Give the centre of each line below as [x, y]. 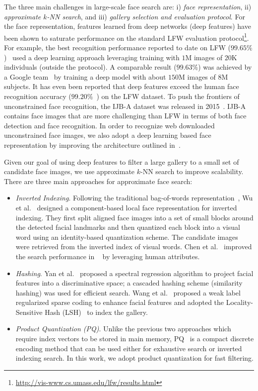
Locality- [239, 302]
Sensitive [29, 312]
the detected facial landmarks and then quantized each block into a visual [128, 227]
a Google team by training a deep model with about [85, 76]
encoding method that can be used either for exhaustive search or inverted [129, 348]
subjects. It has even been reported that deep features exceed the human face [122, 86]
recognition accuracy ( [38, 96]
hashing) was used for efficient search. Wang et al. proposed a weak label [128, 292]
